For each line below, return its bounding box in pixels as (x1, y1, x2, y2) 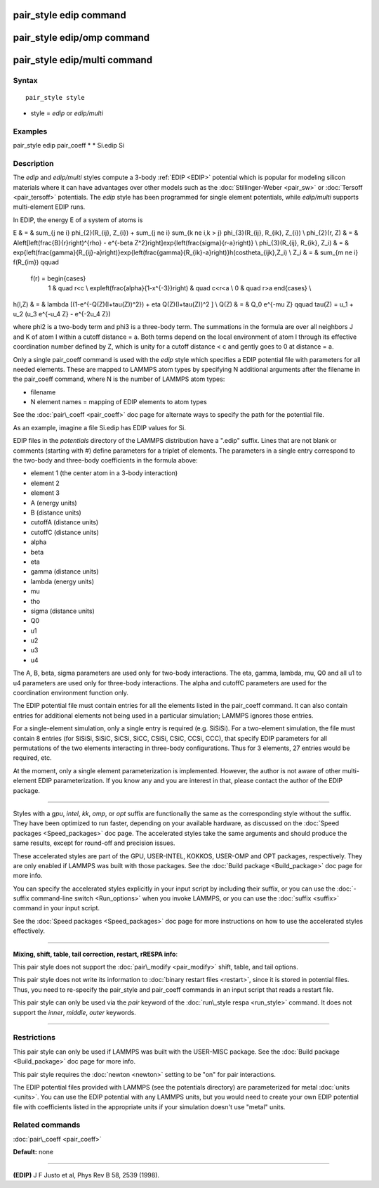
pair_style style (25, 93, 85, 101)
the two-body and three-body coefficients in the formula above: (13, 456, 198, 465)
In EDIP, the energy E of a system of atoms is (13, 215, 143, 224)
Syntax (13, 76, 38, 86)
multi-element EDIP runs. (13, 202, 86, 211)
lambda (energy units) (30, 577, 95, 586)
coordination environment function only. (13, 689, 129, 697)
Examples (13, 127, 48, 136)
